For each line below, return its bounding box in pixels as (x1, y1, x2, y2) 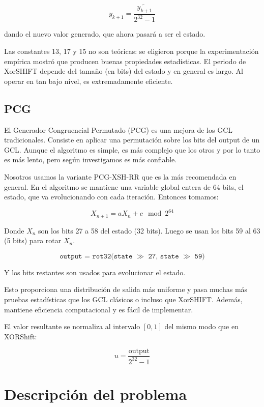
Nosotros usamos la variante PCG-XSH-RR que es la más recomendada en (4, 171, 237, 182)
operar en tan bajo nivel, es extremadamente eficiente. (4, 75, 173, 86)
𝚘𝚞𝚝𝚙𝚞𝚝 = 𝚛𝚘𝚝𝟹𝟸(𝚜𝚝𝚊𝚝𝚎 (60, 252, 133, 260)
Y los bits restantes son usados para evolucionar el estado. (4, 267, 186, 277)
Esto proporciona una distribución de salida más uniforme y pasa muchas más (4, 284, 248, 295)
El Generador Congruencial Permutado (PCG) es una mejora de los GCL (4, 124, 233, 135)
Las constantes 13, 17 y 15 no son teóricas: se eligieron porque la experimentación (4, 45, 259, 56)
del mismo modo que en (164, 321, 239, 332)
